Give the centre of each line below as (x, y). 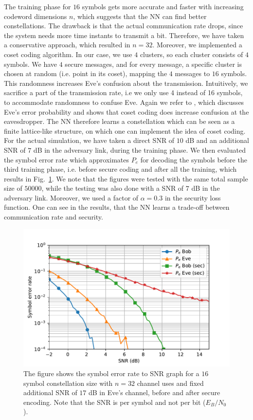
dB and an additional (217, 140)
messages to (192, 73)
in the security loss (193, 197)
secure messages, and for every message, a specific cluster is (153, 64)
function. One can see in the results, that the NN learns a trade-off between (117, 207)
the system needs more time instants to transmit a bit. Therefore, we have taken (124, 35)
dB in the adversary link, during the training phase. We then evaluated (139, 150)
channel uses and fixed (170, 383)
